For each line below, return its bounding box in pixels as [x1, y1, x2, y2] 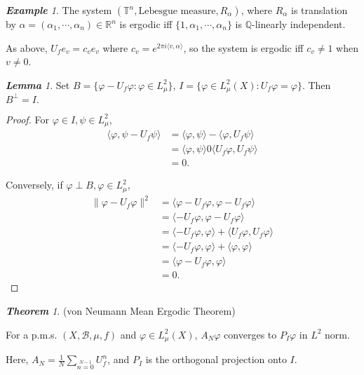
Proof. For [6, 111, 50, 126]
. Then [302, 77, 331, 92]
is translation [291, 3, 348, 17]
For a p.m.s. [6, 327, 58, 341]
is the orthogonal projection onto [145, 352, 287, 367]
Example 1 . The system [6, 3, 112, 17]
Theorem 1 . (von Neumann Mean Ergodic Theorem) [6, 304, 236, 318]
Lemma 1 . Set [6, 77, 70, 92]
